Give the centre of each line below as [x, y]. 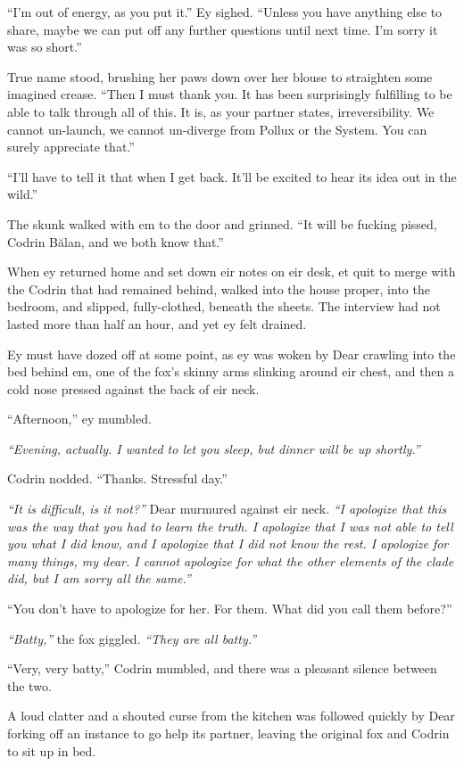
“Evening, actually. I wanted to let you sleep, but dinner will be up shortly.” [214, 448]
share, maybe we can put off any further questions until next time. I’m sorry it [223, 29]
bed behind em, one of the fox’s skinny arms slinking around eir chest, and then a [231, 371]
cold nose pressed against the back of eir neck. [133, 388]
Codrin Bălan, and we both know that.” [116, 241]
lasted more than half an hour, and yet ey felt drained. [157, 323]
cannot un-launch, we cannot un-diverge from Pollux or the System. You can [217, 129]
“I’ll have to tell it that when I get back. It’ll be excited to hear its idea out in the [232, 176]
